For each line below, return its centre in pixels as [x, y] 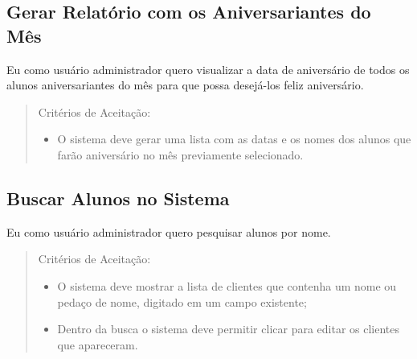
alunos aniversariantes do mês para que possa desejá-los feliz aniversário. [185, 85]
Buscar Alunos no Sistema [118, 198]
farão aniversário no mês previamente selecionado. [180, 154]
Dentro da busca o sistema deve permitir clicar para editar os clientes [229, 329]
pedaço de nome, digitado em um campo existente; [182, 301]
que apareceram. [98, 344]
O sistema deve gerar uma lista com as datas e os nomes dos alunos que [234, 139]
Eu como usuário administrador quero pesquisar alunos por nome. [169, 231]
